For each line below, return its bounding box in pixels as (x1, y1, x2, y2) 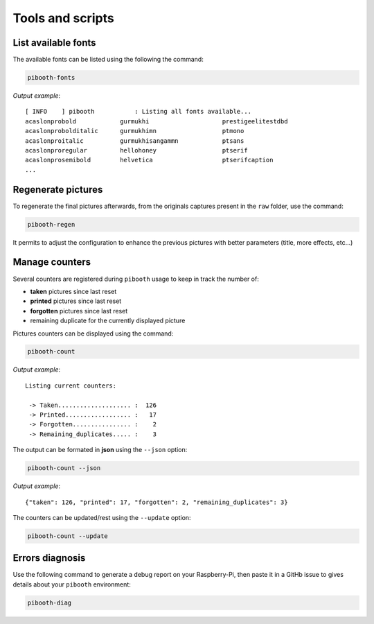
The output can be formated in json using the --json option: (12, 446, 188, 454)
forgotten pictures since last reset (30, 306, 128, 315)
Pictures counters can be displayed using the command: (12, 329, 174, 338)
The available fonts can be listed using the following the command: (12, 55, 204, 64)
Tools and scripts (12, 10, 114, 26)
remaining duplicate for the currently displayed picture (30, 316, 186, 325)
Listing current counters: (25, 381, 117, 390)
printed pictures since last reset (30, 297, 122, 305)
